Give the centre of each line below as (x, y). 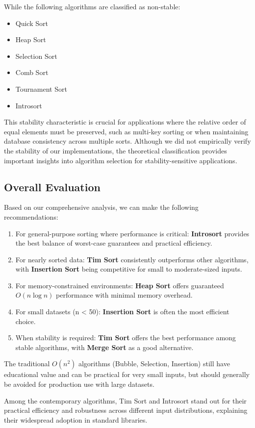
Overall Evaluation (52, 187)
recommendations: (31, 216)
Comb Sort (32, 72)
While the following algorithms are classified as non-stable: (92, 6)
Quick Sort (32, 23)
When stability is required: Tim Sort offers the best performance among (126, 338)
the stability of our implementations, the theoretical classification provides (115, 150)
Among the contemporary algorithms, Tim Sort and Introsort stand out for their (125, 400)
